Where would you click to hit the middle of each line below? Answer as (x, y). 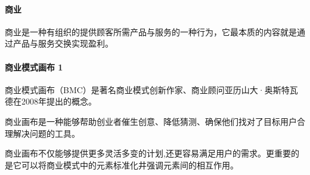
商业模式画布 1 (34, 67)
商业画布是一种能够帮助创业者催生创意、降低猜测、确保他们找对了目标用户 (151, 121)
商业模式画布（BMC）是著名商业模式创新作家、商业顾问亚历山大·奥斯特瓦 (151, 89)
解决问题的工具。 (46, 133)
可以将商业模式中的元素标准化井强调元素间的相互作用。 (130, 165)
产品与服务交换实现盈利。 (63, 43)
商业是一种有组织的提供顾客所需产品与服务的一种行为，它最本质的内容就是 (151, 31)
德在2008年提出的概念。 (51, 101)
